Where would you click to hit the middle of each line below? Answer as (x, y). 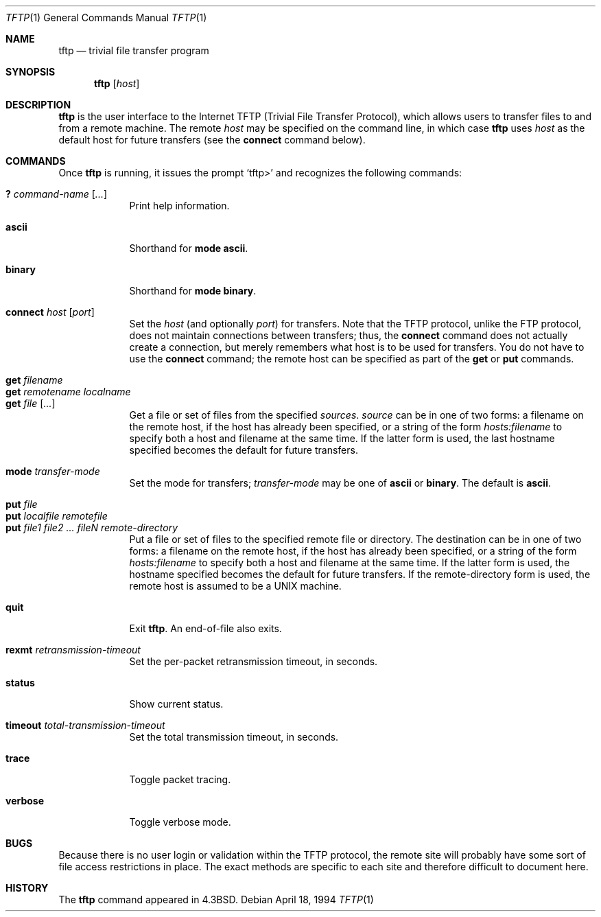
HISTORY (27, 888)
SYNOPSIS (31, 72)
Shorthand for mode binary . (193, 291)
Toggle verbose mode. (180, 822)
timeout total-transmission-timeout (85, 725)
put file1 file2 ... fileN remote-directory (92, 527)
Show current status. (176, 704)
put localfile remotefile (57, 516)
